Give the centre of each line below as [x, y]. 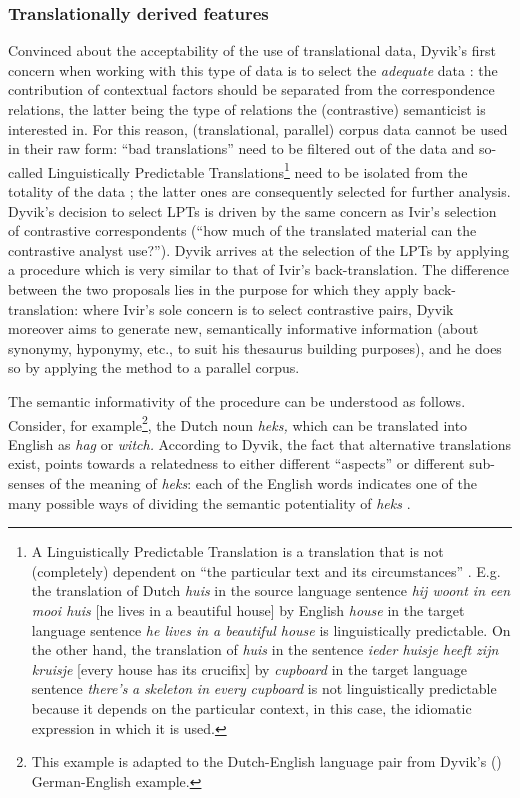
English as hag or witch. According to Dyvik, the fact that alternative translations [260, 443]
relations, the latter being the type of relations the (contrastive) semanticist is [247, 109]
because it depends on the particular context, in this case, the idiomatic [251, 707]
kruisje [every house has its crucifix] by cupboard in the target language [249, 668]
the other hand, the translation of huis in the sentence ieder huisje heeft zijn [265, 649]
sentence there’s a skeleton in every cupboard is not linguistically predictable [264, 688]
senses [26, 483]
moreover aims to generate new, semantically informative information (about [243, 328]
